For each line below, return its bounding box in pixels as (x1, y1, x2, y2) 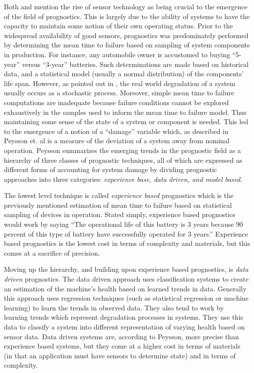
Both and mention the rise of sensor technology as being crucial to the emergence (4, 1, 248, 11)
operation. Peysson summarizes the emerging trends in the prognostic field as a (4, 145, 241, 155)
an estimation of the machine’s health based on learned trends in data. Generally (4, 283, 247, 293)
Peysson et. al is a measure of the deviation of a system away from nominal (4, 135, 230, 146)
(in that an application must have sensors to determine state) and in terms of (4, 350, 236, 360)
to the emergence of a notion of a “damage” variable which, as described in (4, 126, 229, 136)
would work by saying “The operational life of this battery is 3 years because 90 (4, 219, 243, 229)
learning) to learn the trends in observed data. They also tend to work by (4, 302, 224, 312)
